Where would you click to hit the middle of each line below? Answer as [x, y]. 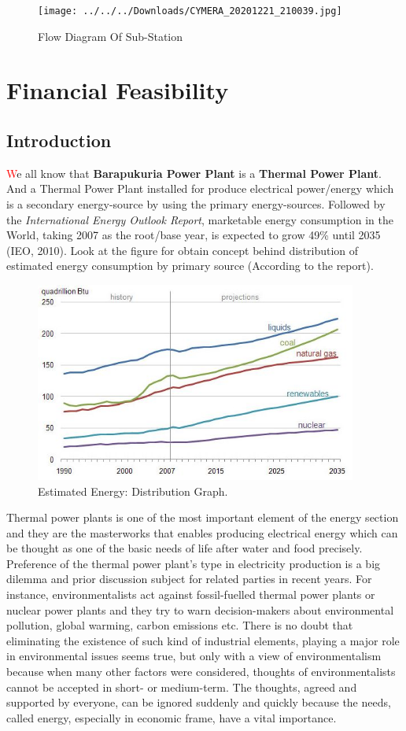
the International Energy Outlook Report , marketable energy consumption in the [200, 219]
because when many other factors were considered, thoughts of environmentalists [201, 672]
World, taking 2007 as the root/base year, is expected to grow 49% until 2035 [194, 235]
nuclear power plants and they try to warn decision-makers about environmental [200, 609]
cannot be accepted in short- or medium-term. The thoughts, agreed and [182, 687]
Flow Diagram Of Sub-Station [111, 36]
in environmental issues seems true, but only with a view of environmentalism [194, 656]
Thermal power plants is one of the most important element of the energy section [203, 517]
